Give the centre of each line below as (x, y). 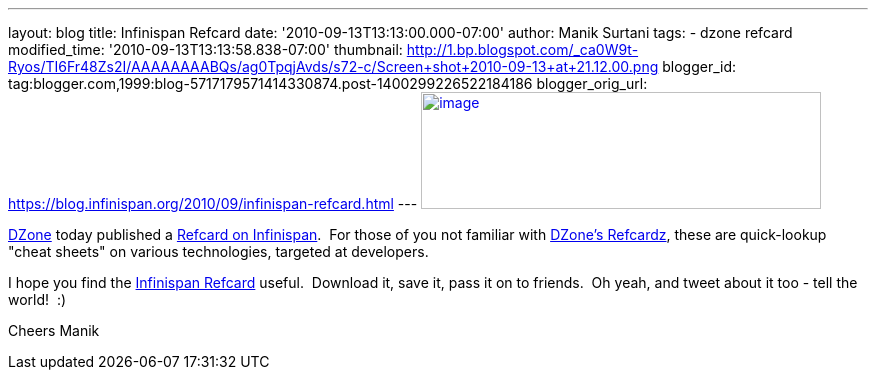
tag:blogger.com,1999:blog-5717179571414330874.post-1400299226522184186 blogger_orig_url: (328, 83)
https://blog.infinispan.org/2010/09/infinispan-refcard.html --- (213, 203)
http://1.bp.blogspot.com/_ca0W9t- (522, 49)
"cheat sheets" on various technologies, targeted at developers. (218, 251)
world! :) (37, 299)
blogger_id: (699, 66)
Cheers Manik (54, 330)
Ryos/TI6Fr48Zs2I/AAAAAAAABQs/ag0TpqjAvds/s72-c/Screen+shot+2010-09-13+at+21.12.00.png (333, 66)
